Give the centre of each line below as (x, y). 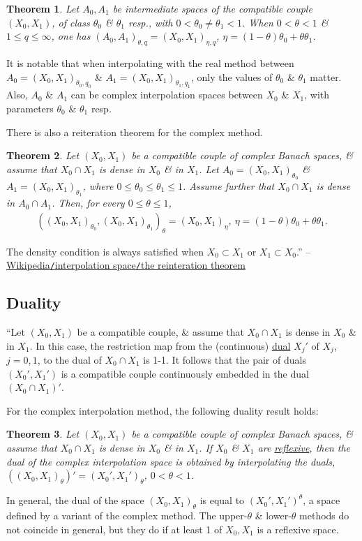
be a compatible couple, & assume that (160, 331)
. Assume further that (228, 185)
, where (98, 185)
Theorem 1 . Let (43, 8)
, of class (71, 22)
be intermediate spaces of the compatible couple (212, 8)
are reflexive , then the (304, 447)
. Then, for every (88, 203)
